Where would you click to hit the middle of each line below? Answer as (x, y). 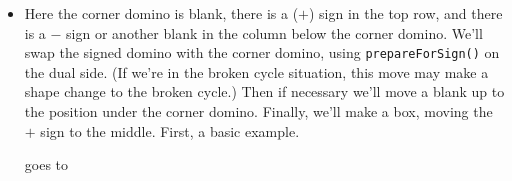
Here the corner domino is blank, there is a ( (161, 13)
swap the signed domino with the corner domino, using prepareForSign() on (262, 52)
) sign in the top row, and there (406, 13)
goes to (46, 164)
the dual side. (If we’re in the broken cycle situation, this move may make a (256, 71)
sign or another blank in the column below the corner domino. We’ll (274, 32)
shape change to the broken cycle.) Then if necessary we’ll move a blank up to (264, 91)
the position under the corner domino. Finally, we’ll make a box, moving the (258, 111)
